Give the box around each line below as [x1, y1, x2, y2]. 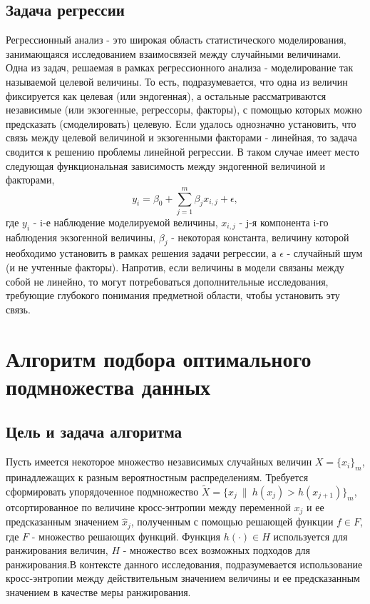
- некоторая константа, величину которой [171, 229, 349, 244]
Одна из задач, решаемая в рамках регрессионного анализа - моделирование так [6, 60, 354, 75]
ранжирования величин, [6, 543, 108, 558]
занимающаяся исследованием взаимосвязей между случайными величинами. [6, 46, 341, 61]
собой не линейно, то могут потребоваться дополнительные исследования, [6, 273, 329, 288]
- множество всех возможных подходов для [123, 543, 311, 558]
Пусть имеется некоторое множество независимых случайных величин [6, 454, 312, 469]
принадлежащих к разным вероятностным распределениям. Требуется [6, 469, 309, 484]
